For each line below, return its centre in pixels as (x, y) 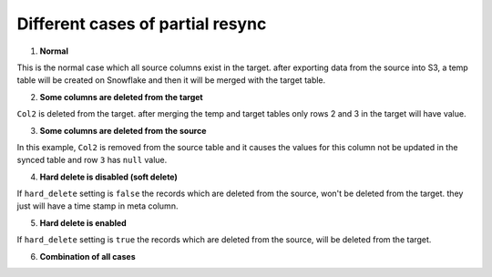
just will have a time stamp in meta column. (97, 206)
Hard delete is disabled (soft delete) (108, 177)
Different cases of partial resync (142, 24)
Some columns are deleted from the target (122, 97)
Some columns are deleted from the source (123, 130)
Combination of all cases (87, 256)
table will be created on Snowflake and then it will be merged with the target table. (171, 80)
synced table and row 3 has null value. (92, 160)
